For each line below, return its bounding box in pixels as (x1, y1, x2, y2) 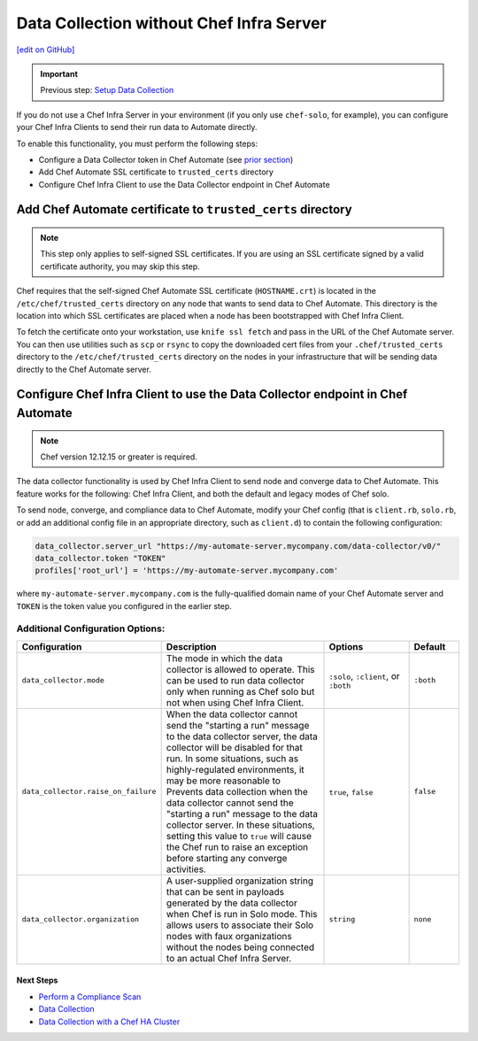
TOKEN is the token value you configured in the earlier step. (16, 600, 232, 611)
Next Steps (16, 975, 58, 986)
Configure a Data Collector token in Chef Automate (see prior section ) (38, 154, 294, 165)
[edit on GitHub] (16, 44, 75, 55)
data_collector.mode (21, 675, 105, 685)
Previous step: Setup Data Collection (40, 85, 174, 96)
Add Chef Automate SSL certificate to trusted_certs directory (38, 166, 274, 177)
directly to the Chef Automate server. (16, 364, 152, 374)
